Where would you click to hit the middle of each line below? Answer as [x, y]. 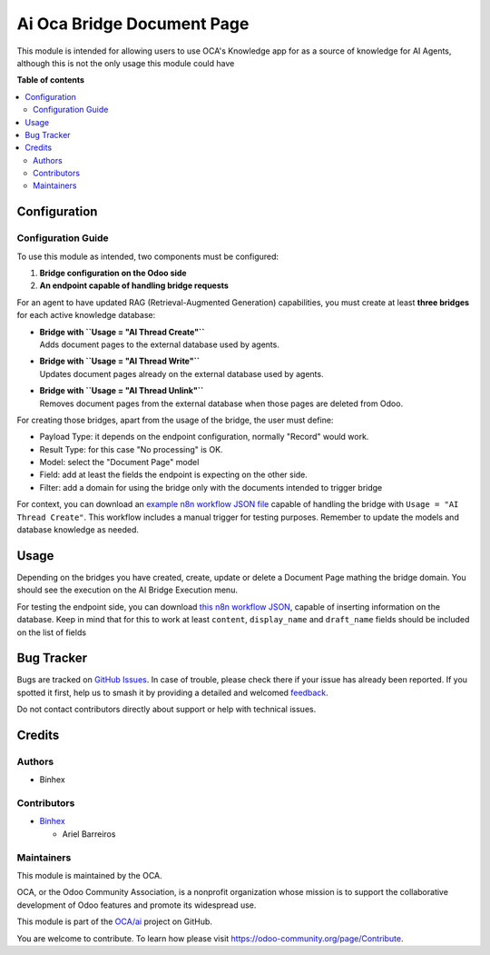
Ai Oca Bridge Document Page [133, 24]
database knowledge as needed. [78, 530]
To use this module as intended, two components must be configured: [148, 256]
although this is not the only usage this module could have [126, 63]
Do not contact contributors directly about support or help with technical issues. [167, 710]
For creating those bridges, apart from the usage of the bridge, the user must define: [175, 420]
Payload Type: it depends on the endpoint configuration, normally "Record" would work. [204, 437]
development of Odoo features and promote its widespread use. [137, 905]
